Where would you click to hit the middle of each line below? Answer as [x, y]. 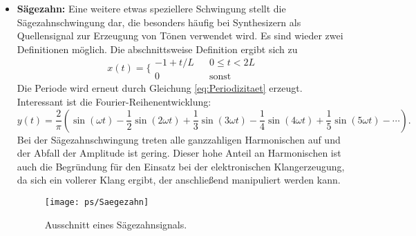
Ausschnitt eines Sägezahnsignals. [116, 224]
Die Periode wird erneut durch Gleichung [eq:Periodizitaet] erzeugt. [160, 88]
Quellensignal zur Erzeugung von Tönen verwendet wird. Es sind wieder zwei [180, 36]
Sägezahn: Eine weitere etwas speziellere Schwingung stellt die [151, 8]
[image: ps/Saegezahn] [97, 202]
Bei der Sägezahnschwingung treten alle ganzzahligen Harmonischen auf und [179, 139]
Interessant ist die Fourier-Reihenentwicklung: [114, 102]
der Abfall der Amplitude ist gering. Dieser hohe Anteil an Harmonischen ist [179, 153]
